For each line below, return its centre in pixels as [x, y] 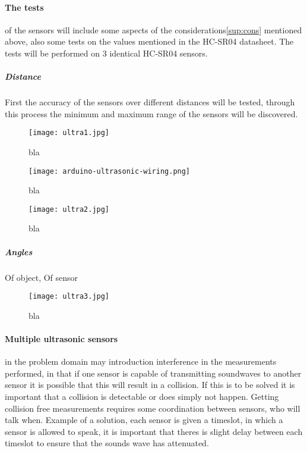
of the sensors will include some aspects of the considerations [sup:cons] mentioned [153, 29]
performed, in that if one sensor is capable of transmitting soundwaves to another [153, 373]
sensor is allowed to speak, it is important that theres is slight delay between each [154, 431]
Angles [19, 251]
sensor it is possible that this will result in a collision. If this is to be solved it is [150, 385]
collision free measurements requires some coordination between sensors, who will [153, 408]
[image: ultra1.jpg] [69, 133]
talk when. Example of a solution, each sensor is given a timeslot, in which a [144, 420]
